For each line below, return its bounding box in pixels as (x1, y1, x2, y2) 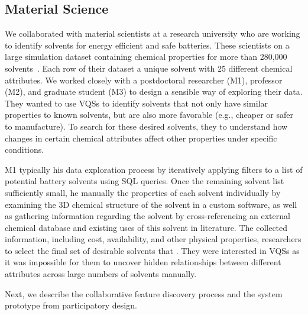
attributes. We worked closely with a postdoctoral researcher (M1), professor (5, 73, 283, 86)
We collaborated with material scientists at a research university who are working (5, 27, 300, 40)
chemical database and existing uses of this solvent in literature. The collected (5, 221, 288, 233)
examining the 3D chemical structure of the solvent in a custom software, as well (5, 198, 297, 210)
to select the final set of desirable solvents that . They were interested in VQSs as (5, 244, 300, 256)
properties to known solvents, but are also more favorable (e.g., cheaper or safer (5, 108, 293, 121)
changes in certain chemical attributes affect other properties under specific (5, 131, 277, 144)
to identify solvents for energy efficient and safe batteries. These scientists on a (5, 38, 290, 51)
